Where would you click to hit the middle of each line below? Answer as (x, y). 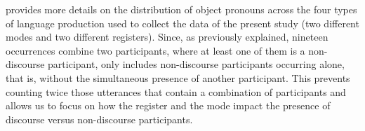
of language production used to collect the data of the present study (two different (182, 23)
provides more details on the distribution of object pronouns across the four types (181, 9)
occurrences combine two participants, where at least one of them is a (155, 50)
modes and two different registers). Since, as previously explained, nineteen (167, 37)
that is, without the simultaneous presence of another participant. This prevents (178, 77)
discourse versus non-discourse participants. (99, 119)
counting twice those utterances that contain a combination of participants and (176, 91)
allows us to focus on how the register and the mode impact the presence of (168, 105)
